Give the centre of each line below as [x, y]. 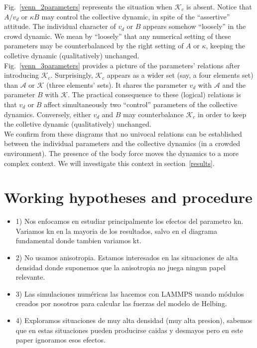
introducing [22, 75]
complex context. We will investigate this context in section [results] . [109, 163]
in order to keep [222, 114]
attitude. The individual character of [60, 26]
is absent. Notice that [219, 6]
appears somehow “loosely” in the [194, 26]
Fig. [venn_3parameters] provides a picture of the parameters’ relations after [122, 65]
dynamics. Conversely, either [48, 114]
